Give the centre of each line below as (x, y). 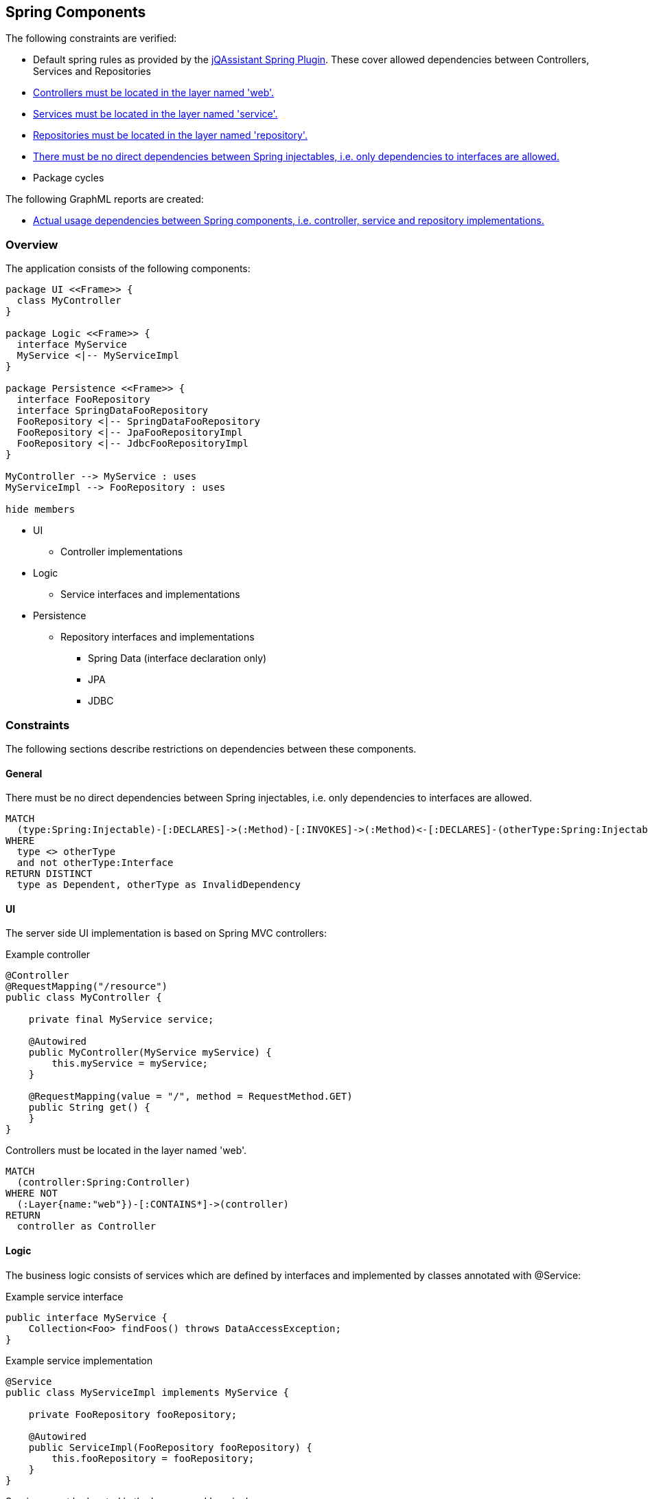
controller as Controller (86, 1226)
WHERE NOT (32, 1193)
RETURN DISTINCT (49, 874)
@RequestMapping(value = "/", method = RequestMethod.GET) (190, 1097)
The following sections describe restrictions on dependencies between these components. (211, 748)
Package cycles (69, 178)
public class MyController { (84, 998)
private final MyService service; (121, 1020)
